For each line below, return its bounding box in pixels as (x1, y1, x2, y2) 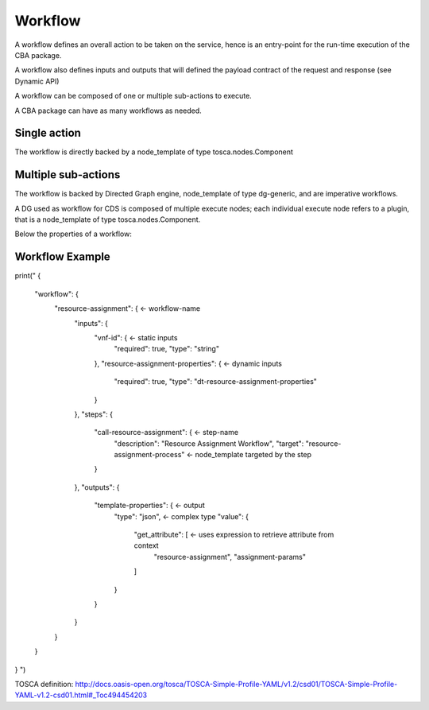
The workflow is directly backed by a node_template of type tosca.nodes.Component (14, 147, 294, 157)
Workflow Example (14, 250, 110, 264)
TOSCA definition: (14, 679, 74, 689)
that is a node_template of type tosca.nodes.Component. (14, 215, 201, 224)
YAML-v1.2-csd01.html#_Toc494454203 (14, 690, 147, 700)
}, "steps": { (74, 409, 113, 419)
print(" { (14, 271, 41, 281)
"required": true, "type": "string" (114, 344, 220, 354)
